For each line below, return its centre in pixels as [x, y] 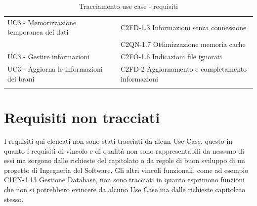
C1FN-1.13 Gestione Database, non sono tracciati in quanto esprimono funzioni [125, 180]
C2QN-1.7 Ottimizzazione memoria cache [183, 44]
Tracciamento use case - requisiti [128, 6]
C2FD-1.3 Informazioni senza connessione [183, 27]
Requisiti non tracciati [82, 117]
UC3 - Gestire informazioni [48, 57]
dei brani [21, 78]
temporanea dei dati [38, 32]
